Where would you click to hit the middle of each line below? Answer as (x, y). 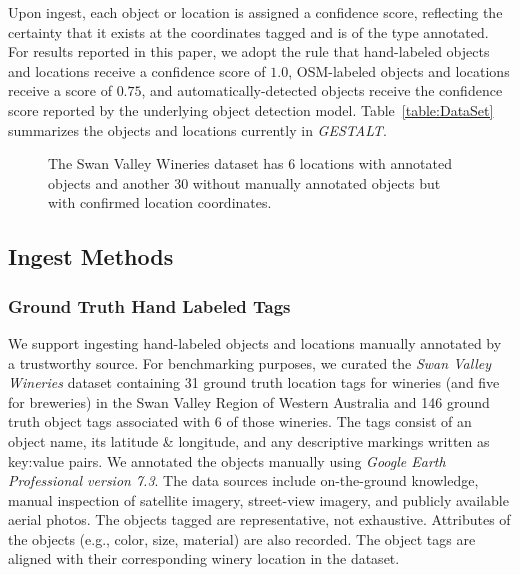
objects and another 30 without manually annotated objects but (244, 182)
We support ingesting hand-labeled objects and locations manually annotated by (255, 342)
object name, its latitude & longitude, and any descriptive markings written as (249, 440)
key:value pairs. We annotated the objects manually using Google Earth (227, 460)
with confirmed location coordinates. (160, 202)
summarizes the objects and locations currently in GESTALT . (197, 129)
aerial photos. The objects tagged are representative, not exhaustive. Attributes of (259, 519)
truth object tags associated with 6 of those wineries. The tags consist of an (240, 421)
